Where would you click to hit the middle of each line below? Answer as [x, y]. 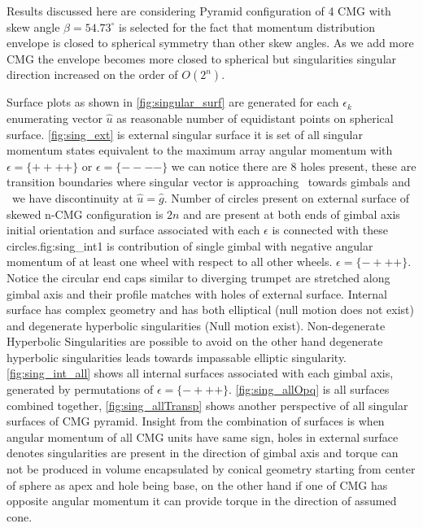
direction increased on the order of [92, 74]
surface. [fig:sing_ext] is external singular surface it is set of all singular [185, 134]
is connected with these [330, 230]
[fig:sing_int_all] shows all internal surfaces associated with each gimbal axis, [200, 373]
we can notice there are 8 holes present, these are [294, 166]
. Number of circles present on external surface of [287, 197]
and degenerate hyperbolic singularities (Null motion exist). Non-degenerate [196, 325]
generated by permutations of [80, 389]
